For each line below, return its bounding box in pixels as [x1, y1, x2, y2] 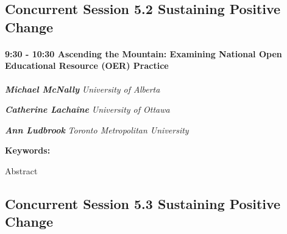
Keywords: [5, 144, 51, 157]
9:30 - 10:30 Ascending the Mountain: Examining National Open [5, 47, 282, 60]
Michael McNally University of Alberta [5, 82, 160, 95]
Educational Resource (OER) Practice [5, 59, 169, 72]
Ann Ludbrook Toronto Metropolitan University [5, 123, 189, 136]
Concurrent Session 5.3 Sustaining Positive [5, 194, 281, 213]
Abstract [5, 164, 38, 177]
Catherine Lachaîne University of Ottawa [5, 103, 170, 116]
